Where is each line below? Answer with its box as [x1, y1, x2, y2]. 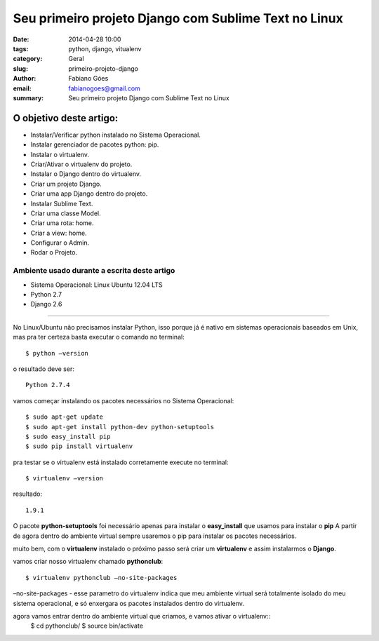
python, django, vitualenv [68, 44, 142, 53]
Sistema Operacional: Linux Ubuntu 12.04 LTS [30, 281, 163, 289]
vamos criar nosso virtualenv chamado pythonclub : [13, 558, 164, 566]
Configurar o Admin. [30, 238, 90, 247]
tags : [13, 44, 29, 53]
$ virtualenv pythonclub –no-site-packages [25, 574, 178, 581]
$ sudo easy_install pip [25, 432, 111, 440]
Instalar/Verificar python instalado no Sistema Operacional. [30, 130, 201, 139]
